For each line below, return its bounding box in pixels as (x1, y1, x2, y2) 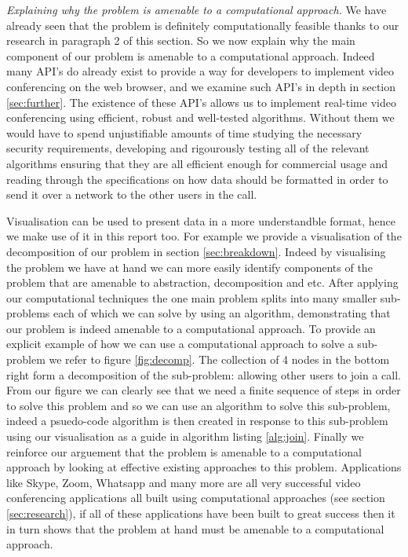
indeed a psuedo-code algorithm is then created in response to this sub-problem (6, 412, 388, 429)
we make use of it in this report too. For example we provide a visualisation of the (6, 228, 402, 244)
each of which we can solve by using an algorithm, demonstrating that (53, 305, 391, 321)
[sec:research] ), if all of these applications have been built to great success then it (6, 505, 395, 521)
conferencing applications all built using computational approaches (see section (6, 489, 385, 506)
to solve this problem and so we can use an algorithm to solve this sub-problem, (6, 397, 391, 413)
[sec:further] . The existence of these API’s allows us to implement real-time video (6, 93, 396, 110)
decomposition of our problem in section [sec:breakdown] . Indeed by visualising (6, 243, 386, 259)
